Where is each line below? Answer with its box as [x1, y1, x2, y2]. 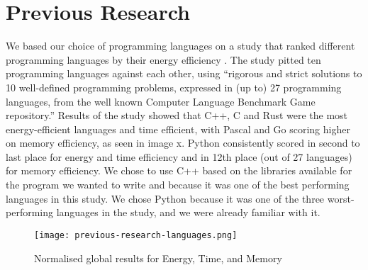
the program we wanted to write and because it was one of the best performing [6, 177, 350, 192]
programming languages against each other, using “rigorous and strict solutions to [6, 66, 362, 81]
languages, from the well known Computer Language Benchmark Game [6, 94, 316, 108]
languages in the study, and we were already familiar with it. [56, 205, 320, 220]
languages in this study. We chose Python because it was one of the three [6, 191, 325, 206]
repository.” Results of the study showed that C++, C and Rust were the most [6, 108, 348, 123]
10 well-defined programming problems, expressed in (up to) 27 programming [6, 79, 342, 94]
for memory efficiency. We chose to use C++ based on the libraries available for [6, 163, 352, 178]
